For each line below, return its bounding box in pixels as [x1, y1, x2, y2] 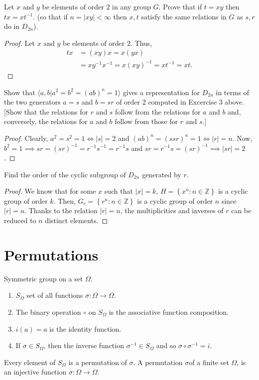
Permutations [4, 244, 99, 264]
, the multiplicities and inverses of [120, 205, 224, 216]
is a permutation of [68, 357, 127, 367]
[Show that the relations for [4, 106, 88, 117]
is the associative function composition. [109, 306, 229, 317]
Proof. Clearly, [4, 132, 48, 143]
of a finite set [189, 357, 229, 367]
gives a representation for [123, 87, 200, 97]
